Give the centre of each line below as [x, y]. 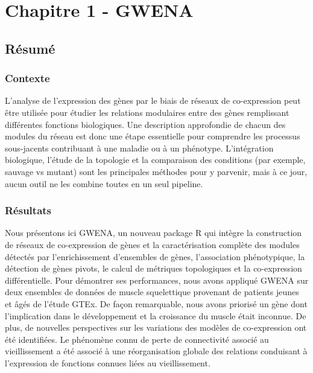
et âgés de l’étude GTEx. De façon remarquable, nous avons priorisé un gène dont [156, 303]
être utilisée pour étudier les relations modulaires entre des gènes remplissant [147, 112]
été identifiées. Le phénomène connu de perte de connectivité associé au [137, 339]
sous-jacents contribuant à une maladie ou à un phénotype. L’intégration [139, 148]
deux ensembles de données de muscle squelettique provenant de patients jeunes [152, 292]
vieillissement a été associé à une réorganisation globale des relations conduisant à [156, 351]
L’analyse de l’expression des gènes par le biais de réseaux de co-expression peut [153, 100]
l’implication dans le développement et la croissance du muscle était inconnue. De [156, 315]
